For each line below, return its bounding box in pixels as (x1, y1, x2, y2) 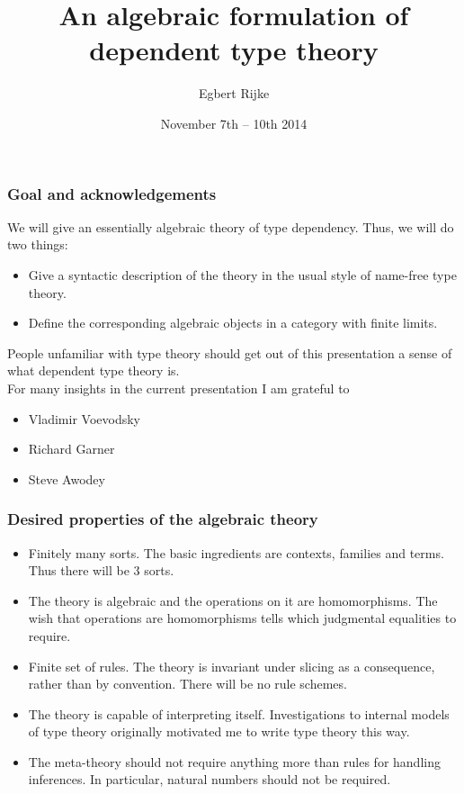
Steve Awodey (28, 469, 105, 488)
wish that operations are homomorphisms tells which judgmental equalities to (28, 609, 457, 627)
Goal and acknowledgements (7, 182, 217, 204)
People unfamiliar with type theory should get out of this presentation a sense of (7, 343, 452, 362)
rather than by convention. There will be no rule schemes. (28, 674, 347, 693)
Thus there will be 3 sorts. (28, 561, 174, 580)
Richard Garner (28, 439, 115, 458)
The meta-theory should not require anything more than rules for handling (28, 752, 441, 771)
